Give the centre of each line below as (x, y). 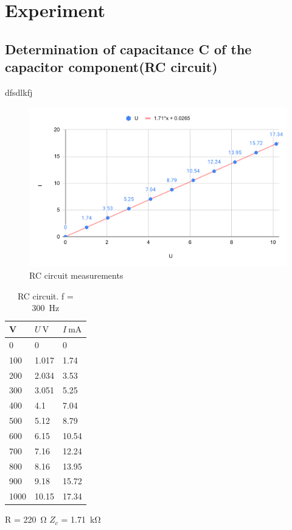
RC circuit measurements (76, 275)
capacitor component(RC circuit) (111, 67)
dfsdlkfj (19, 92)
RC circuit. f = (45, 295)
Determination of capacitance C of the (128, 48)
